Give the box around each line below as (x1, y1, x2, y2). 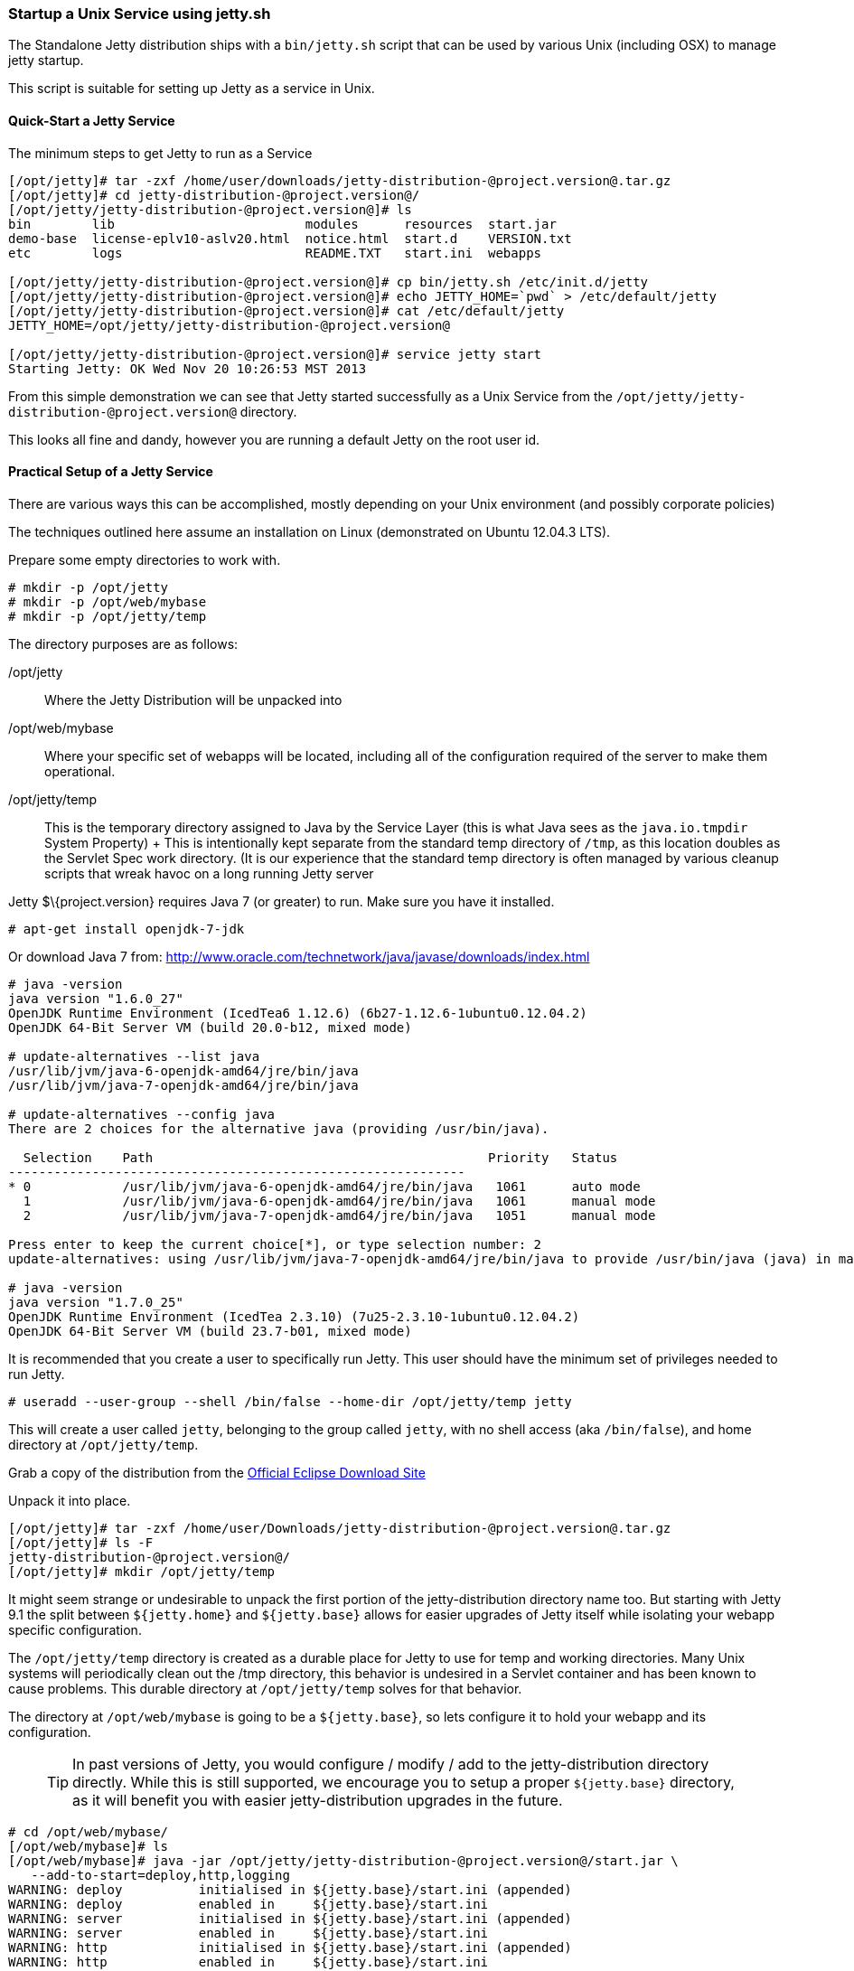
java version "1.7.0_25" (8, 1294, 183, 1309)
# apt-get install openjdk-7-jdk (8, 921, 245, 936)
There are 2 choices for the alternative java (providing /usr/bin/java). (8, 1121, 549, 1136)
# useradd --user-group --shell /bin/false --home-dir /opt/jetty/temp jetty (8, 1394, 572, 1409)
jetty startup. (8, 52, 84, 69)
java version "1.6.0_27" (8, 990, 183, 1006)
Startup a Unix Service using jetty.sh (8, 5, 271, 23)
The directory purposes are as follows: (8, 635, 239, 652)
